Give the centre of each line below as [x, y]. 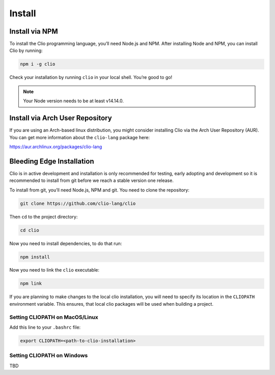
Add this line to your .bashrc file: [45, 327]
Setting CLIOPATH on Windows [49, 356]
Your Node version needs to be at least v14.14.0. [74, 101]
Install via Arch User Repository [61, 118]
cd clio [30, 230]
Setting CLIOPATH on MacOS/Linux [54, 317]
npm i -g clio [38, 64]
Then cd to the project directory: [44, 217]
